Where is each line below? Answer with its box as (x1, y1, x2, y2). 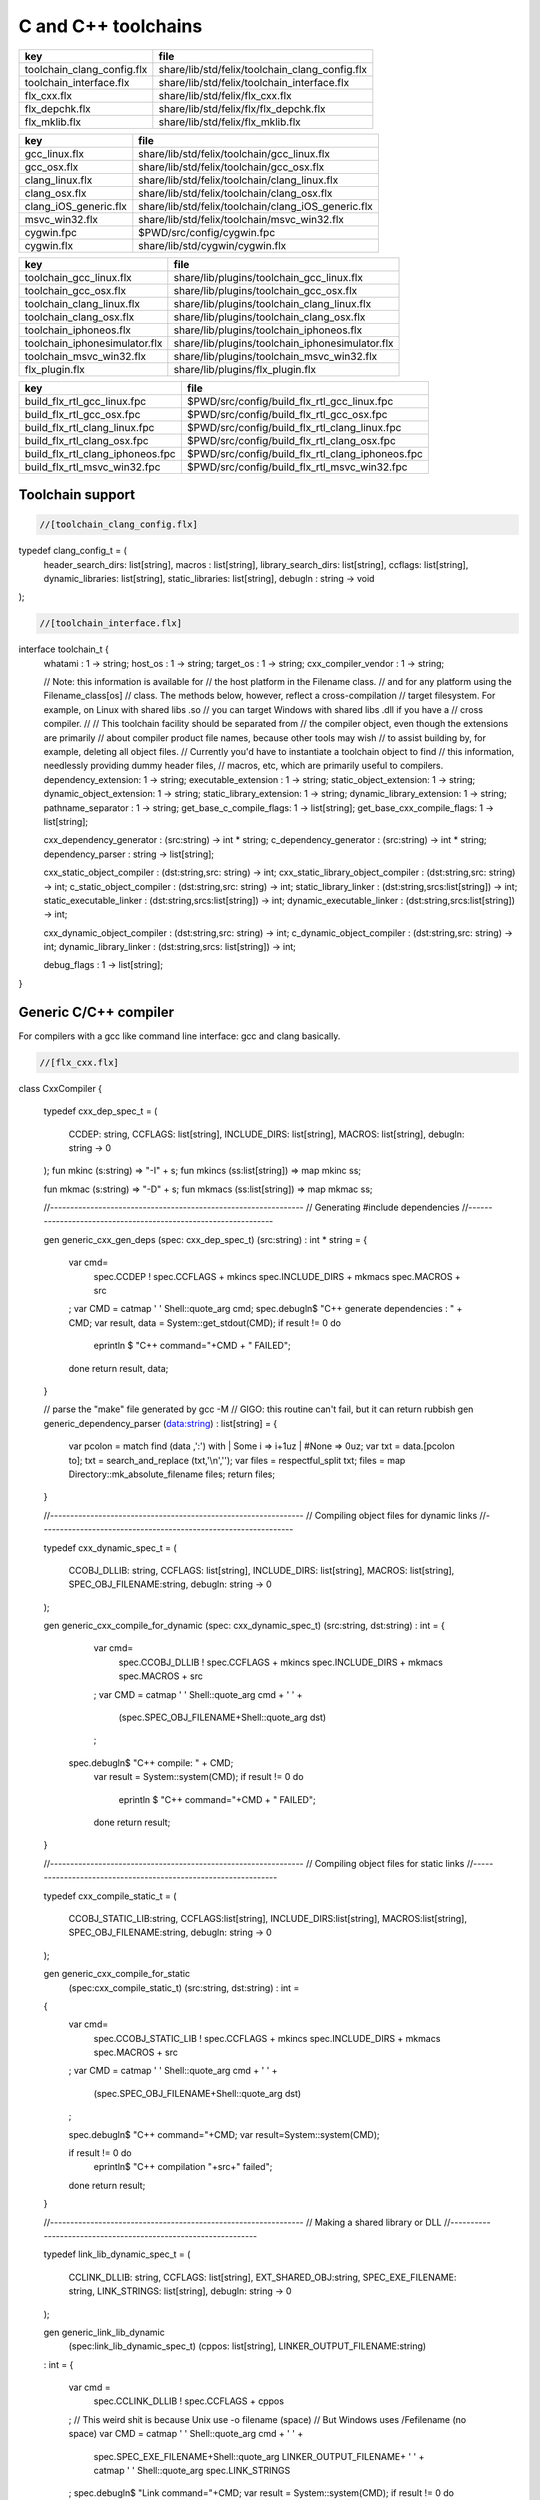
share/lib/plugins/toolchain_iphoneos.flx (173, 323, 363, 337)
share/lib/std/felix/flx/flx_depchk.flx (158, 101, 326, 115)
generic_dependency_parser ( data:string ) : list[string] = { (43, 1417, 278, 1429)
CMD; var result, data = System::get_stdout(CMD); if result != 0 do (68, 1316, 342, 1329)
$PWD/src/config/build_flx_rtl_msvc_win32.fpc (186, 460, 408, 474)
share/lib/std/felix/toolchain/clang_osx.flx (138, 186, 333, 200)
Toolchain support (18, 486, 136, 503)
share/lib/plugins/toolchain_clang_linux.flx (173, 296, 372, 310)
